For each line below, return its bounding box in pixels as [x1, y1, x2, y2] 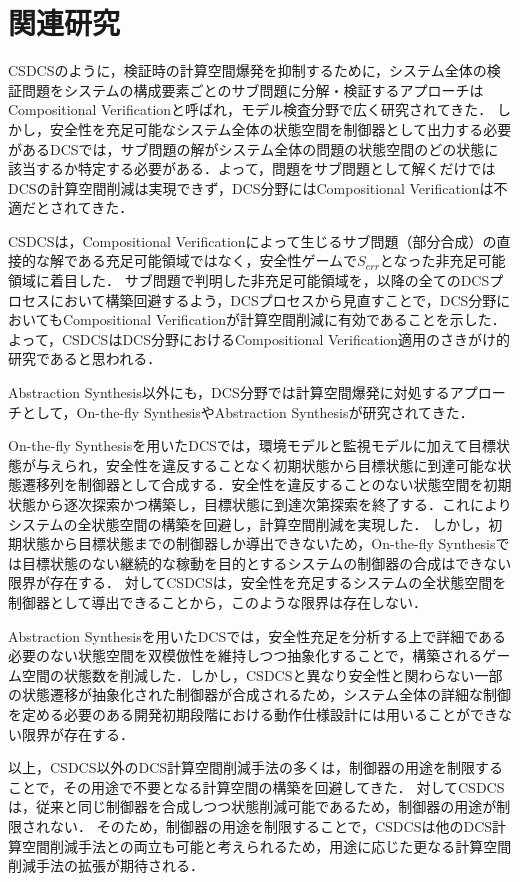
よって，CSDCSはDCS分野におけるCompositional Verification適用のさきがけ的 [8, 328, 511, 349]
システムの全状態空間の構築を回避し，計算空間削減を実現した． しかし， [8, 513, 489, 534]
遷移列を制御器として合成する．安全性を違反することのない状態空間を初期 [21, 474, 512, 495]
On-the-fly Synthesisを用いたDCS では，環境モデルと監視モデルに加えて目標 [8, 435, 497, 456]
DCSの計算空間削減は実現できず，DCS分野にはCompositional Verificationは [8, 177, 494, 198]
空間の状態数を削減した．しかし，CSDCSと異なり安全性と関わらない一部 [21, 664, 503, 685]
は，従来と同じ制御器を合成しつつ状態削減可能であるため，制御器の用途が [8, 796, 497, 817]
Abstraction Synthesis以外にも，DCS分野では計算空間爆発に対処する [8, 382, 450, 403]
